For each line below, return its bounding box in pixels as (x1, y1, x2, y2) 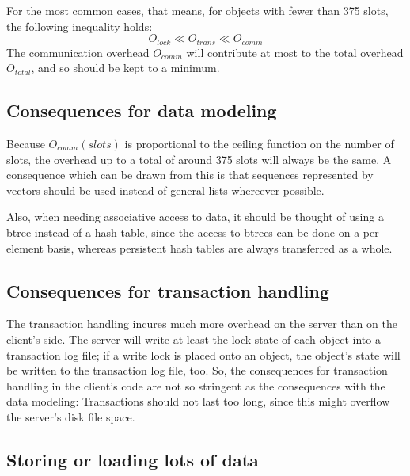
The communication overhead (6, 44, 150, 60)
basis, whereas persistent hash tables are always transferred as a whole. (47, 239, 393, 256)
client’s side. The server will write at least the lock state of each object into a (6, 330, 381, 347)
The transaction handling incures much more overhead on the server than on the (6, 315, 397, 332)
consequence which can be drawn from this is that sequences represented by (6, 166, 374, 183)
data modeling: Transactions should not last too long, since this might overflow (6, 393, 390, 409)
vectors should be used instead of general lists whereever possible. (6, 181, 325, 198)
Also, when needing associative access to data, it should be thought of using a (6, 208, 384, 225)
